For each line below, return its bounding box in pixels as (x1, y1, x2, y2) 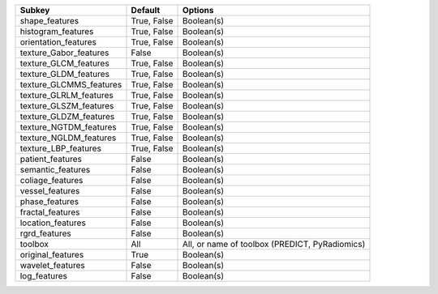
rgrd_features (19, 228, 72, 239)
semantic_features (19, 164, 91, 175)
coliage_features (19, 175, 84, 185)
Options (182, 5, 214, 15)
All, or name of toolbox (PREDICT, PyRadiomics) (182, 239, 366, 249)
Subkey (19, 5, 50, 15)
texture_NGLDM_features (19, 132, 117, 143)
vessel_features (19, 185, 80, 196)
